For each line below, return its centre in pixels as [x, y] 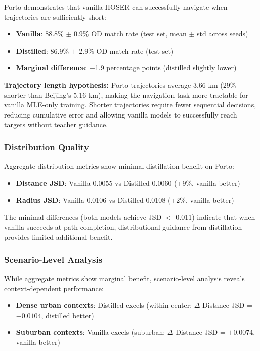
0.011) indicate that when [215, 217]
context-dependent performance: [54, 288]
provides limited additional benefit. [58, 237]
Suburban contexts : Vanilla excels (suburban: [91, 332]
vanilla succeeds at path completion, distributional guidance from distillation [123, 227]
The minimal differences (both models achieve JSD [83, 217]
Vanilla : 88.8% [40, 34]
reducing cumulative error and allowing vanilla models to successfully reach [121, 114]
